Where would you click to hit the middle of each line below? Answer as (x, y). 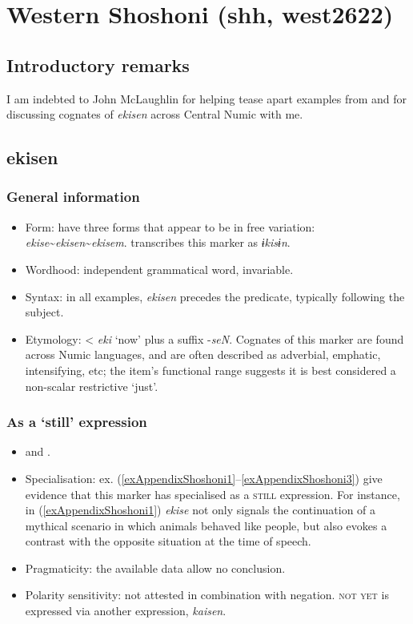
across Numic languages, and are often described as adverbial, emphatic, (203, 354)
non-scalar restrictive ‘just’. (92, 386)
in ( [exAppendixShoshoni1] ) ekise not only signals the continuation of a (200, 510)
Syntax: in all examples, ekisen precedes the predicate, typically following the (215, 296)
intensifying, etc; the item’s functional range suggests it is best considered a (211, 370)
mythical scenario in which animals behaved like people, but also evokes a (206, 525)
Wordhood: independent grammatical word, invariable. (159, 269)
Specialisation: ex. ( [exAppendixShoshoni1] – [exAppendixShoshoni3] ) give (204, 478)
